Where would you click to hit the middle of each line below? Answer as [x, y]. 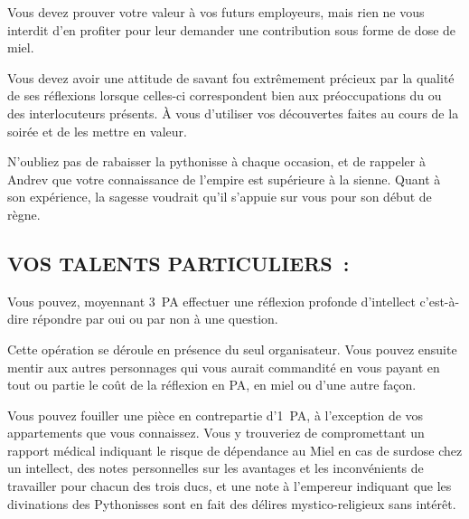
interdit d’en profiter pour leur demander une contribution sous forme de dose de [232, 29]
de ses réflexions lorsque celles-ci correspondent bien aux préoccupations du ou [225, 95]
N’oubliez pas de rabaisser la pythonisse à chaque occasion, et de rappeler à [216, 161]
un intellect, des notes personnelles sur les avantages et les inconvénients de [216, 468]
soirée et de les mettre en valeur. [97, 131]
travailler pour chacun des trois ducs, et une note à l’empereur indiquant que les [230, 486]
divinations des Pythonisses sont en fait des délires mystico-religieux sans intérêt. [232, 503]
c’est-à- [440, 301]
